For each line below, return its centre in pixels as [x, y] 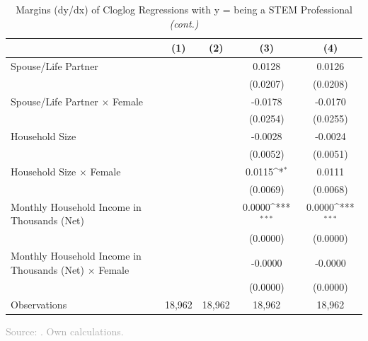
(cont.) [184, 23]
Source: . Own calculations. [65, 331]
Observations [39, 305]
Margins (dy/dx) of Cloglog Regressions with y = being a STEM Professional [184, 9]
